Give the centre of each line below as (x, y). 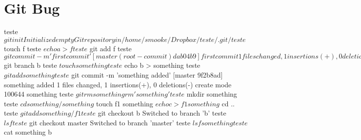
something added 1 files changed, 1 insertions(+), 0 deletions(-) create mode (118, 84)
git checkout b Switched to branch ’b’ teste (162, 113)
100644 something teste (39, 94)
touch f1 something (125, 103)
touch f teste (23, 48)
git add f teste (110, 48)
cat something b (28, 132)
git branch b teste (30, 65)
